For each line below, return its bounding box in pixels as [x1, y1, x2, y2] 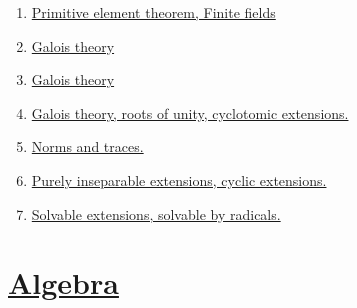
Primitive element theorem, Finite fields [31, 2, 276, 22]
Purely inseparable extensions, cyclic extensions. [31, 169, 327, 190]
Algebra [8, 262, 119, 303]
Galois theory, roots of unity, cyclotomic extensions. [31, 102, 349, 123]
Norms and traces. [31, 136, 144, 157]
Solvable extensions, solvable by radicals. [31, 203, 281, 224]
